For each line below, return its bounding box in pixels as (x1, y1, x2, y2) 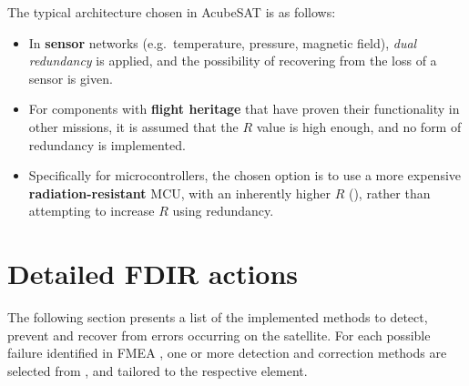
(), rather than (348, 183, 431, 202)
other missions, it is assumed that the (28, 117, 239, 136)
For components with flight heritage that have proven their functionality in (28, 99, 460, 118)
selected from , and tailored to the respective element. (7, 361, 308, 380)
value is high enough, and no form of (256, 117, 462, 136)
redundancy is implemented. (28, 135, 186, 154)
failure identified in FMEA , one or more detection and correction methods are (7, 343, 447, 362)
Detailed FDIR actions (7, 255, 299, 292)
